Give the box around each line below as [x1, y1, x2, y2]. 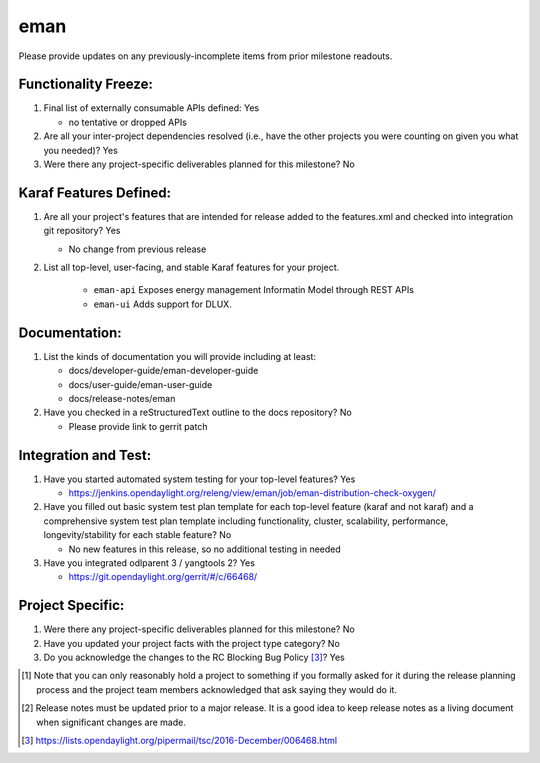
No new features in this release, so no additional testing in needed [68, 543, 342, 555]
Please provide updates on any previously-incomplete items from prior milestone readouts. [18, 50, 393, 62]
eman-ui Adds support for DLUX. [93, 298, 232, 310]
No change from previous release [68, 243, 207, 255]
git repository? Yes [43, 225, 121, 237]
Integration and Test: [18, 446, 152, 464]
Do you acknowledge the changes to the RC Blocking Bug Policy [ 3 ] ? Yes [43, 651, 345, 664]
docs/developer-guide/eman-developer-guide [68, 365, 259, 377]
